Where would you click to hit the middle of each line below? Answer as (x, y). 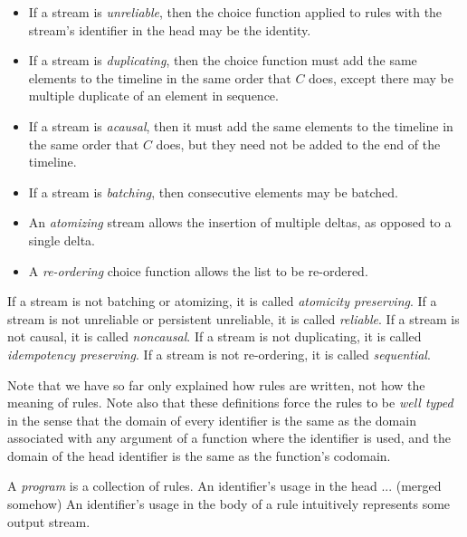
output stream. (49, 521)
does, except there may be (381, 77)
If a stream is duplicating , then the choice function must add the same (223, 60)
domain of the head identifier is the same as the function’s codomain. (199, 455)
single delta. (62, 240)
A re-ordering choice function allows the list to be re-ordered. (198, 270)
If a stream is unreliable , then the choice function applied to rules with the (235, 12)
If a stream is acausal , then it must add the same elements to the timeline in (241, 125)
